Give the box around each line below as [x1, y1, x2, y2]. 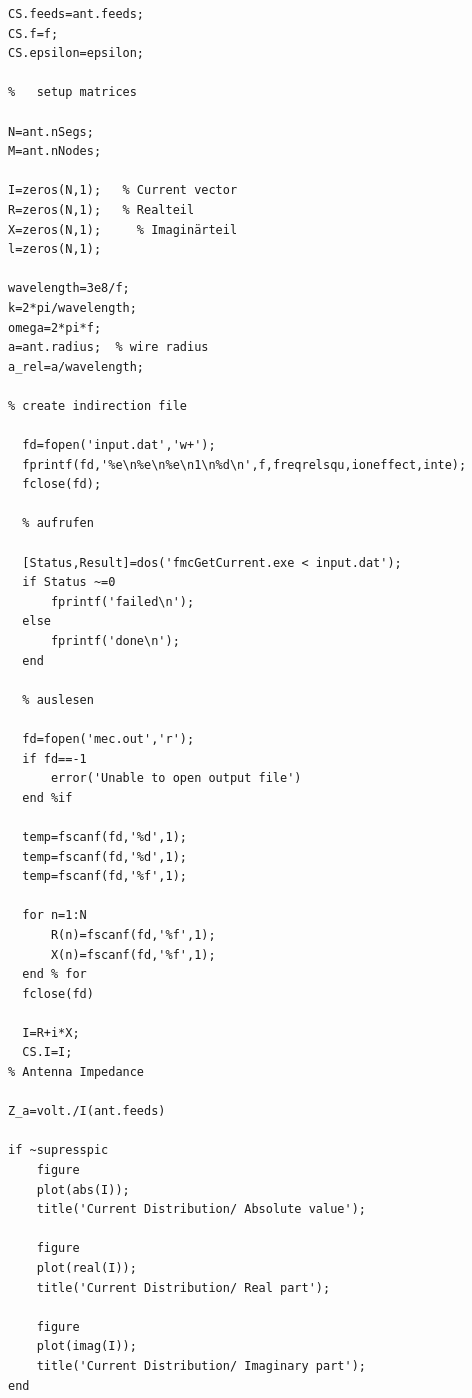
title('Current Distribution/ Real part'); [36, 1280, 331, 1295]
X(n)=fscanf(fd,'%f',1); [50, 947, 216, 962]
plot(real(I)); [36, 1261, 137, 1275]
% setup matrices [8, 85, 137, 100]
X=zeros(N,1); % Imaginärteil [8, 222, 238, 237]
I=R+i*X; [22, 1025, 80, 1040]
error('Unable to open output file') [50, 771, 302, 786]
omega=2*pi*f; [8, 320, 102, 335]
